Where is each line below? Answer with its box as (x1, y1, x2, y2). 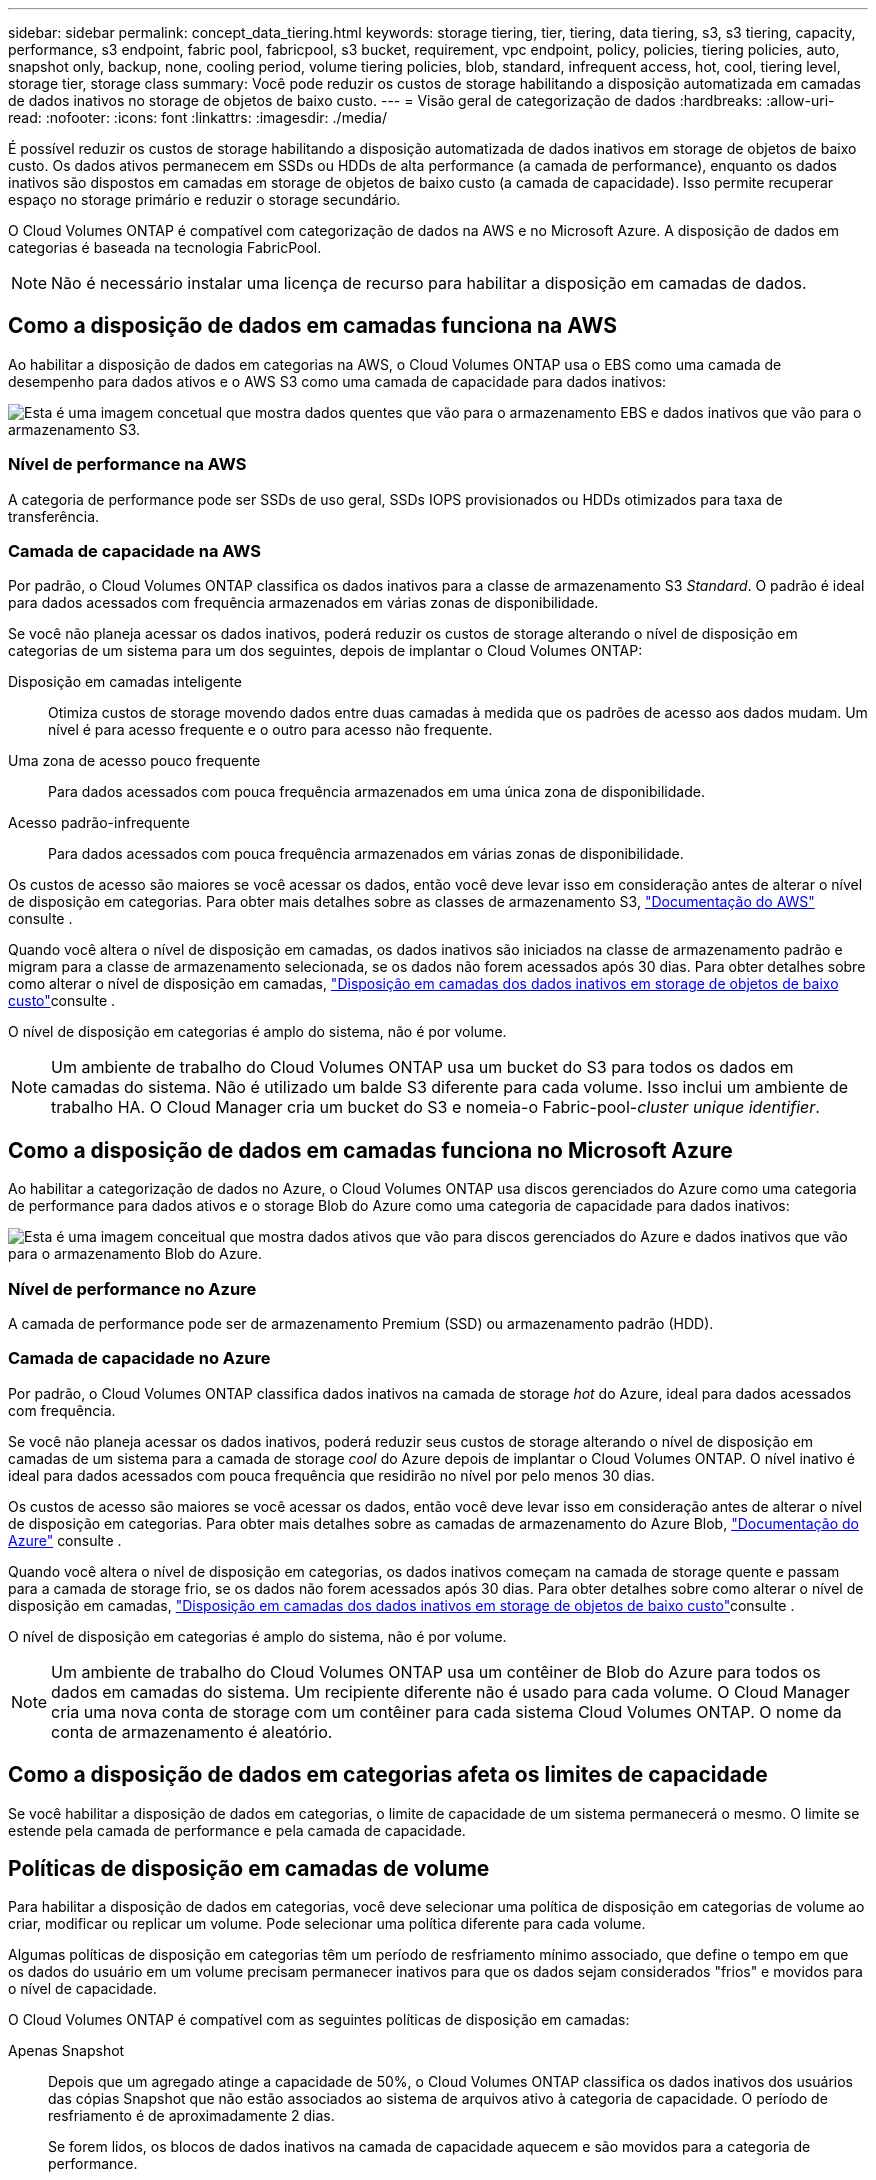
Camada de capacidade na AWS (8, 540, 261, 561)
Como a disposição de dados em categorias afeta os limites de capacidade (8, 1762, 768, 1788)
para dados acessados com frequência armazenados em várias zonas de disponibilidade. (8, 594, 599, 612)
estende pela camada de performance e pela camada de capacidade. (8, 1821, 466, 1839)
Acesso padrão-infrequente (8, 814, 190, 832)
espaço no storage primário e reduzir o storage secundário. (8, 191, 401, 208)
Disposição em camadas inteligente (8, 673, 242, 691)
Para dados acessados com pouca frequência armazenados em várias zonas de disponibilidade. (48, 845, 684, 863)
